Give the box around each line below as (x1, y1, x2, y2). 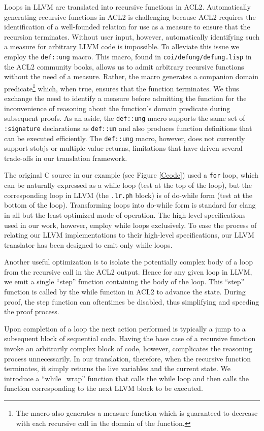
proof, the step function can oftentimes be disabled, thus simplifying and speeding (4, 296, 259, 307)
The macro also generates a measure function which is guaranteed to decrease (16, 408, 258, 418)
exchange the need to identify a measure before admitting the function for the (4, 93, 247, 104)
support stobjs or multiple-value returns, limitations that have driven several (4, 143, 243, 153)
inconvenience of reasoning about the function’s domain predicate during (4, 103, 230, 113)
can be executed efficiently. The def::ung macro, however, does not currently (4, 132, 245, 143)
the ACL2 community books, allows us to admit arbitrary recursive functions (4, 61, 244, 72)
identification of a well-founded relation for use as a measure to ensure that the (4, 21, 250, 32)
